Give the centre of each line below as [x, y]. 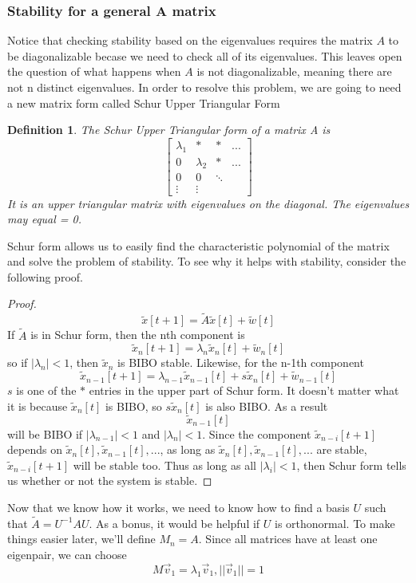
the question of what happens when [94, 71]
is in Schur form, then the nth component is [138, 335]
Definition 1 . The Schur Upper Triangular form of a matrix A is [169, 130]
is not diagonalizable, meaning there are [294, 71]
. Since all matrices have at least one [288, 539]
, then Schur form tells [351, 465]
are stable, [342, 449]
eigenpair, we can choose [67, 554]
